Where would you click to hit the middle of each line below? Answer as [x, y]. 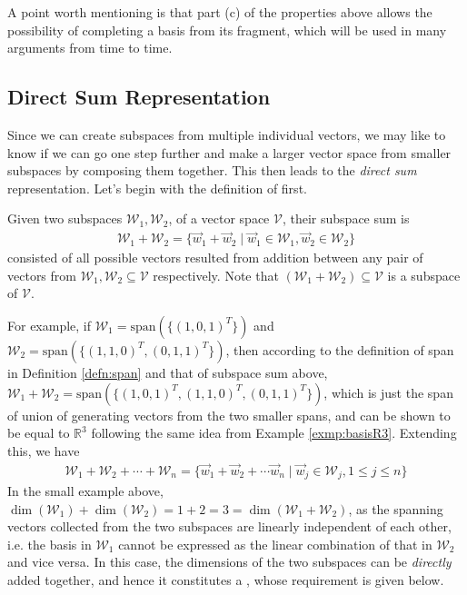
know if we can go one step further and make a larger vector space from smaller [229, 152]
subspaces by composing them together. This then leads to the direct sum [212, 170]
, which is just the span [388, 392]
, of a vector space [219, 218]
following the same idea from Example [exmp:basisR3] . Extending [274, 433]
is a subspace [424, 275]
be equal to [39, 433]
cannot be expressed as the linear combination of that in [275, 544]
